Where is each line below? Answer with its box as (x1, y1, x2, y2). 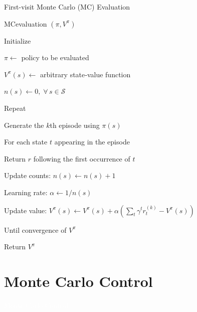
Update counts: (4, 170, 51, 181)
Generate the (4, 119, 44, 130)
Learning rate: (4, 187, 48, 197)
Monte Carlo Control (4, 270, 153, 291)
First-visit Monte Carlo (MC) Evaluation (4, 2, 130, 12)
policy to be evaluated (21, 52, 89, 63)
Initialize (4, 35, 31, 46)
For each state (4, 136, 48, 147)
